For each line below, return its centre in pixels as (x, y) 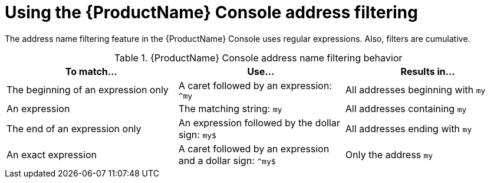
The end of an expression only (74, 128)
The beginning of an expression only (88, 90)
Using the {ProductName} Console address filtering (211, 12)
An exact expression (52, 154)
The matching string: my (230, 108)
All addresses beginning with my (415, 90)
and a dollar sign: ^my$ (227, 160)
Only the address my (389, 154)
